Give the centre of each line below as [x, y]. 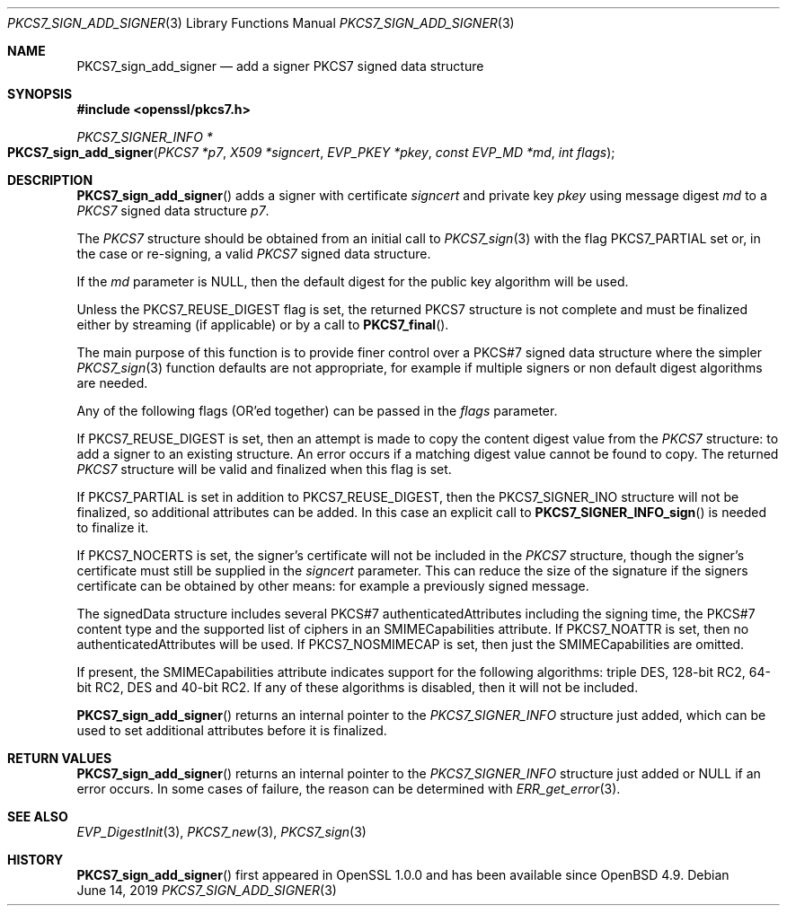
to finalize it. [113, 527]
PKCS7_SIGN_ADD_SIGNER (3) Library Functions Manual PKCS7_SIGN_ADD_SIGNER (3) [261, 23]
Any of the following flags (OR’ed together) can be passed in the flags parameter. [317, 411]
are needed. [112, 383]
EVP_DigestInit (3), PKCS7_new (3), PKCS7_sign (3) [221, 832]
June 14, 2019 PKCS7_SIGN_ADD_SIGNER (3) [207, 890]
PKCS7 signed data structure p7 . [173, 211]
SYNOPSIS [40, 94]
